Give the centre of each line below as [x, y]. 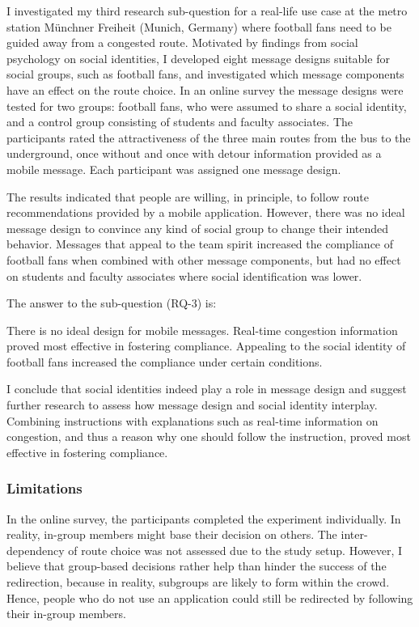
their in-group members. [66, 614]
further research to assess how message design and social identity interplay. [192, 405]
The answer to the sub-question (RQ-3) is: [112, 303]
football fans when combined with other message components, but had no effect [204, 259]
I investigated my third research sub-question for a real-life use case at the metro [207, 11]
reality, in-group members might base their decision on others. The [172, 534]
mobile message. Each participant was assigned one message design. [174, 169]
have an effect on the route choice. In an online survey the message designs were [205, 89]
